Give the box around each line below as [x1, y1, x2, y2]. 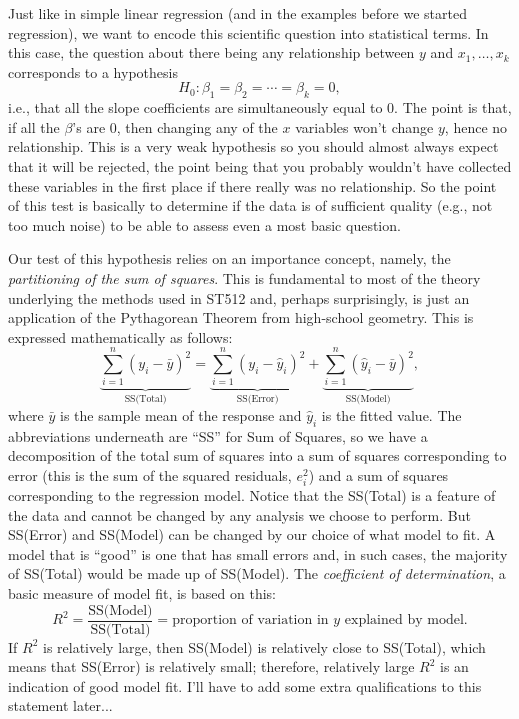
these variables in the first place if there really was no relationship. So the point [8, 175, 497, 196]
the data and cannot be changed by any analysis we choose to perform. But [8, 504, 471, 525]
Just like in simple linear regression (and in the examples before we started [8, 3, 467, 23]
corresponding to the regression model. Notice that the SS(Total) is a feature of [8, 485, 496, 505]
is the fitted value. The [321, 404, 462, 425]
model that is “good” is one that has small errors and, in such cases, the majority [8, 543, 508, 564]
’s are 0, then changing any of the [72, 116, 278, 137]
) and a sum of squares [308, 464, 449, 485]
